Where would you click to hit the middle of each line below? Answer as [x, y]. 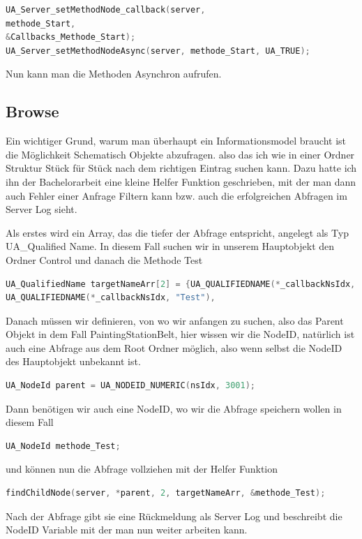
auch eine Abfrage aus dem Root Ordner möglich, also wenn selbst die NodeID [174, 347]
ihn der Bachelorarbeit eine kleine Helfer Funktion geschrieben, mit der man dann [181, 181]
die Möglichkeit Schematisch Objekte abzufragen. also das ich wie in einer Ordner [180, 154]
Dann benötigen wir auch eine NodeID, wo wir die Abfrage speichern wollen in [174, 408]
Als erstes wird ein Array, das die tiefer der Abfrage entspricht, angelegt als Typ [177, 232]
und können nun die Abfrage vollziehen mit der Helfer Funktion [142, 469]
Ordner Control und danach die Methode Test [104, 259]
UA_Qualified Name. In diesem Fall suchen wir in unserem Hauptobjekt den [170, 246]
